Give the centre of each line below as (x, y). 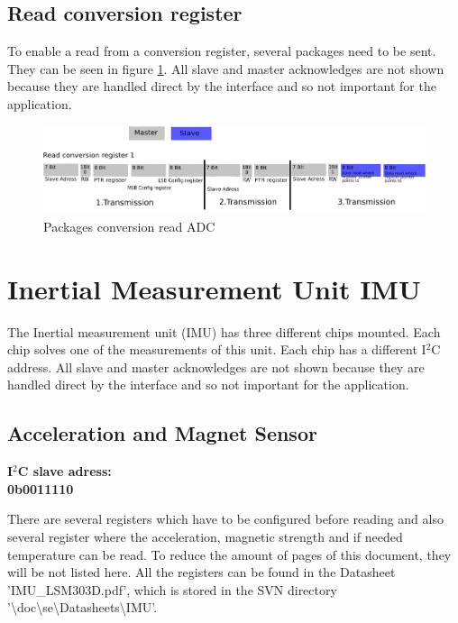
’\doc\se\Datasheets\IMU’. (82, 607)
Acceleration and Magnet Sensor (162, 433)
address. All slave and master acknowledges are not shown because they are (216, 366)
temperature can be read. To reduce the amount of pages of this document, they (229, 554)
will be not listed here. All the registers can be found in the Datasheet (202, 572)
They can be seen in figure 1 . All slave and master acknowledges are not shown (226, 68)
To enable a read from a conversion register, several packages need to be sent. (222, 51)
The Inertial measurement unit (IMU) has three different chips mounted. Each (224, 331)
